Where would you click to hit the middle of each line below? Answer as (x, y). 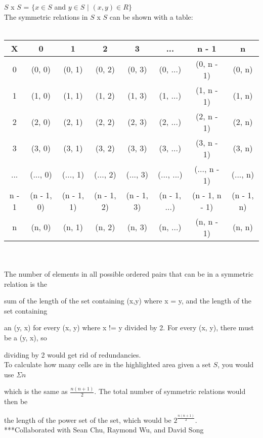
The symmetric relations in (46, 16)
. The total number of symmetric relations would (170, 391)
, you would (236, 364)
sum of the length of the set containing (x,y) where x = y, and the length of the (128, 301)
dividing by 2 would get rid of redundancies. (73, 354)
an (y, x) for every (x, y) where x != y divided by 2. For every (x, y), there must (129, 327)
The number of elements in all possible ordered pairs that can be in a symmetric (129, 273)
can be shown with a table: (151, 16)
